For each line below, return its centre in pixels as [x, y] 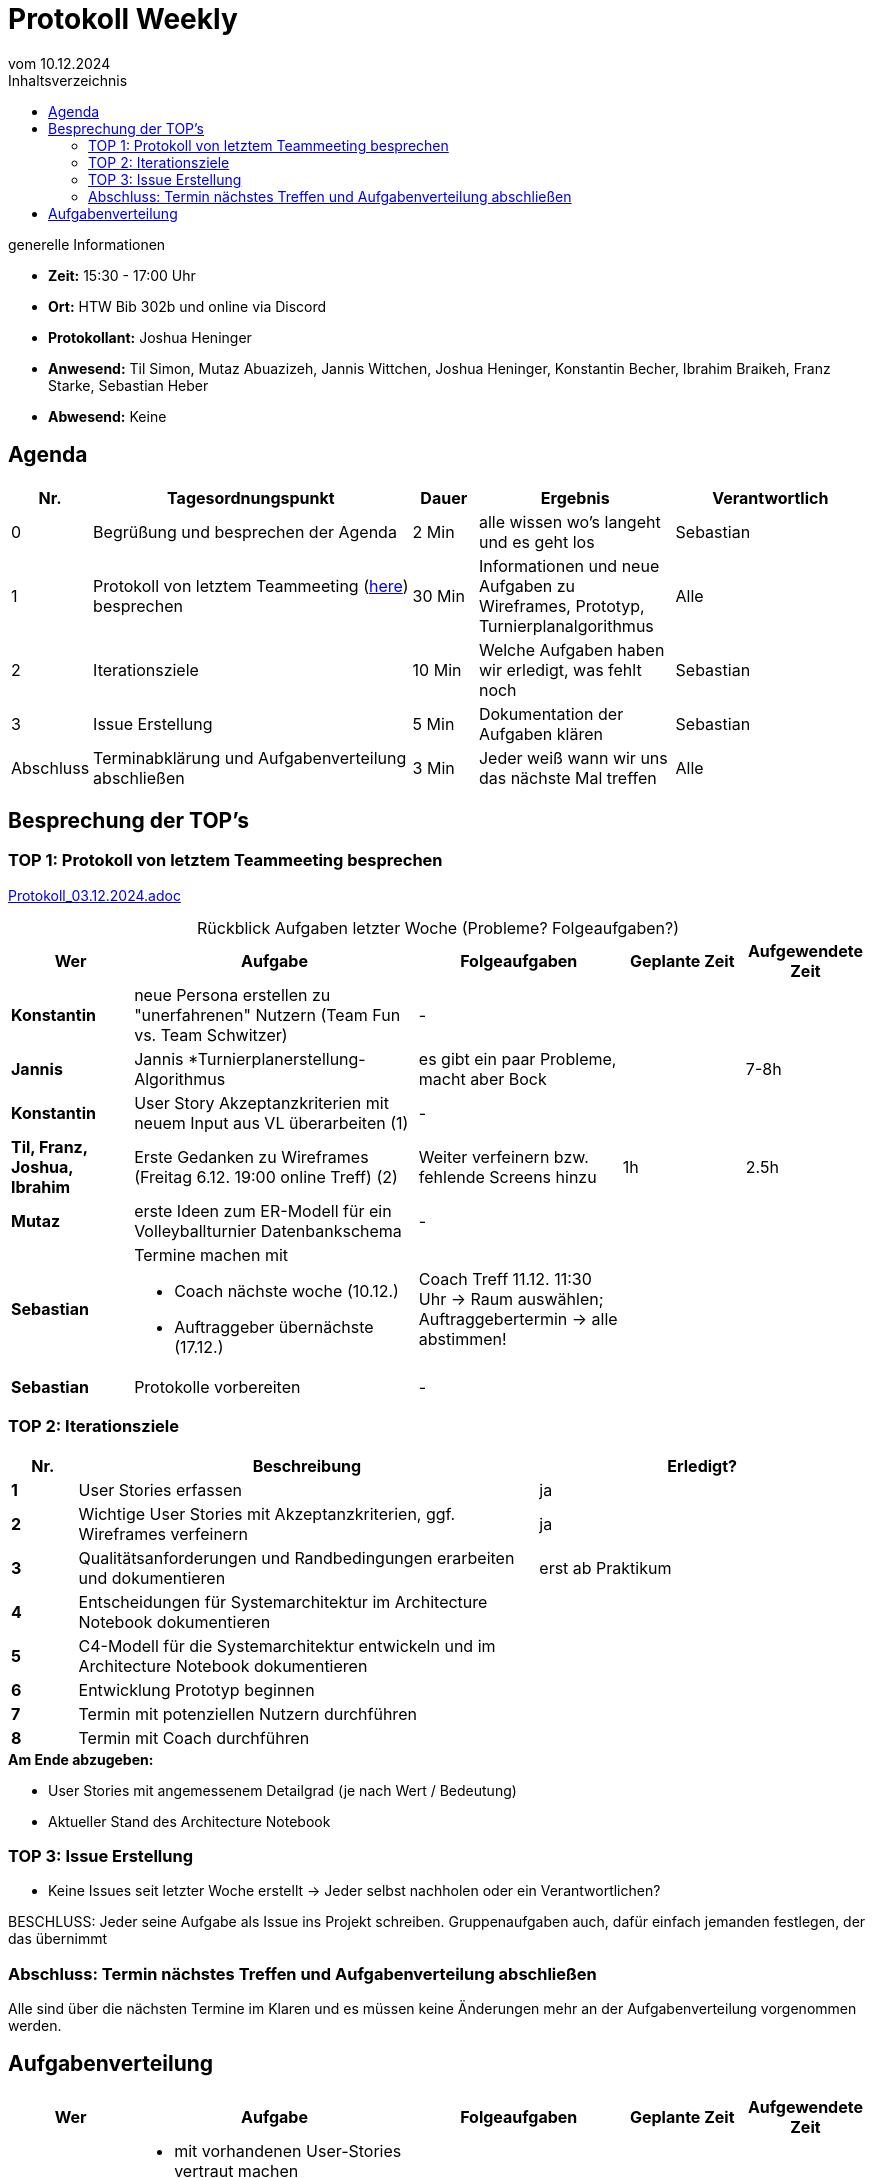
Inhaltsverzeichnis [68, 80]
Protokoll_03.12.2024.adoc [94, 895]
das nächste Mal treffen [567, 777]
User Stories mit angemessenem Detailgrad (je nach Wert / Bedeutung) [282, 1790]
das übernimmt [58, 1939]
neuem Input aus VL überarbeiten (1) [271, 1122]
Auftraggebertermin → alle [518, 1318]
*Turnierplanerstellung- [276, 1058]
